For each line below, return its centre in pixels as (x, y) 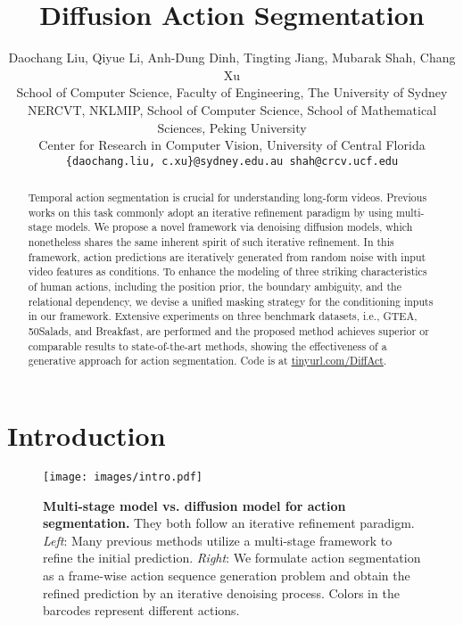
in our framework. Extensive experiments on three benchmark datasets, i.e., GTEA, (223, 316)
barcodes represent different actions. (141, 610)
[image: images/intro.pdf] (123, 477)
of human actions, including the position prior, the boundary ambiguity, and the (215, 287)
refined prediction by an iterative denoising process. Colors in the (221, 592)
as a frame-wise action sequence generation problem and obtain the (227, 575)
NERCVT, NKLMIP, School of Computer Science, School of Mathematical (232, 109)
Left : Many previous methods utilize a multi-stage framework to (218, 540)
